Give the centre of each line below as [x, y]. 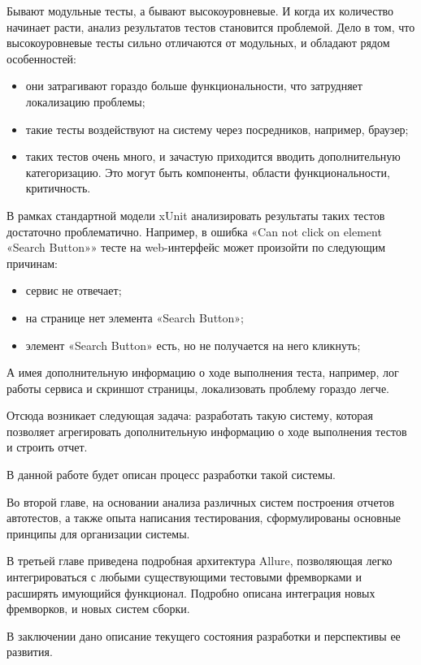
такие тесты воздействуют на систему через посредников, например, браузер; [217, 129]
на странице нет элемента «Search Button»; [135, 317]
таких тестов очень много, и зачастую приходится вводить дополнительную [213, 156]
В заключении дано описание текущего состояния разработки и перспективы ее [204, 635]
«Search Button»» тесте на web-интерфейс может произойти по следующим [196, 247]
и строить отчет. [47, 447]
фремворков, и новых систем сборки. [98, 609]
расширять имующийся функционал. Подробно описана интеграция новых [191, 592]
